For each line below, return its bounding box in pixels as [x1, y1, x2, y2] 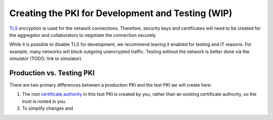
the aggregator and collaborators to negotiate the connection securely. [9, 32, 157, 38]
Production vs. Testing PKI [9, 69, 95, 77]
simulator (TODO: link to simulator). [9, 55, 83, 62]
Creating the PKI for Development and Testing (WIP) [9, 8, 233, 19]
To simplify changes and [22, 105, 73, 111]
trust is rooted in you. [22, 98, 67, 104]
